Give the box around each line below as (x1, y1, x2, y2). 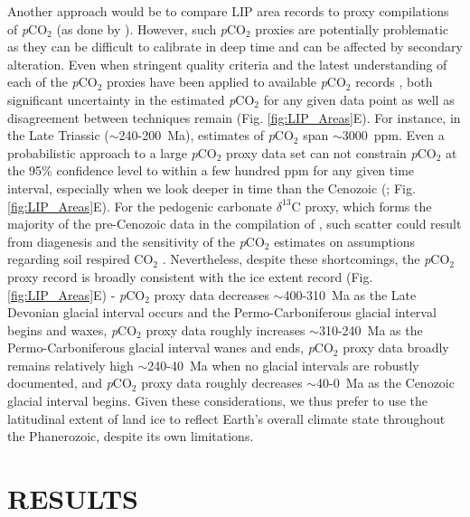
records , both (355, 72, 433, 91)
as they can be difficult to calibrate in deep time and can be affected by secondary (7, 37, 463, 56)
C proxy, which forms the (291, 196, 432, 215)
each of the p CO (7, 72, 98, 91)
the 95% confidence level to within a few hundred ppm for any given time (7, 161, 415, 180)
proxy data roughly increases (146, 320, 305, 339)
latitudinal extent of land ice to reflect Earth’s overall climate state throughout (7, 409, 446, 428)
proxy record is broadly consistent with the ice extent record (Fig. (7, 267, 373, 286)
